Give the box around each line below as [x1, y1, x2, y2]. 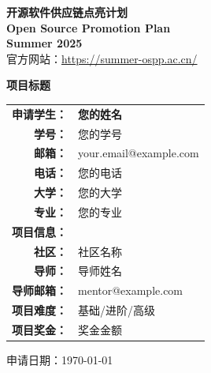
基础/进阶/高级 [78, 302, 155, 318]
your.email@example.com [78, 145, 199, 161]
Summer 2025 [6, 35, 83, 51]
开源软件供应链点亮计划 [6, 4, 128, 20]
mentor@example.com [78, 282, 183, 299]
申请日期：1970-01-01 [6, 352, 113, 368]
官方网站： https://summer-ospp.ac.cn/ [6, 50, 198, 66]
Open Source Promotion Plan [6, 19, 171, 36]
